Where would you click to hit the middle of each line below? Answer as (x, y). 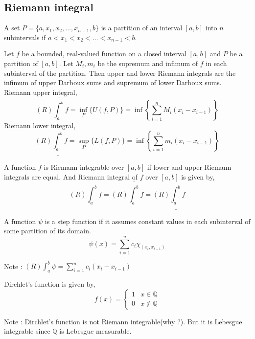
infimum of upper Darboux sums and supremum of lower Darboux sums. (113, 82)
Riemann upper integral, (41, 92)
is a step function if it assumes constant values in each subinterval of (148, 221)
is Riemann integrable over (84, 167)
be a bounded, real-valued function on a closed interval (104, 54)
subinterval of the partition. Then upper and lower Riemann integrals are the (120, 73)
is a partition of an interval (142, 28)
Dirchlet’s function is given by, (50, 284)
